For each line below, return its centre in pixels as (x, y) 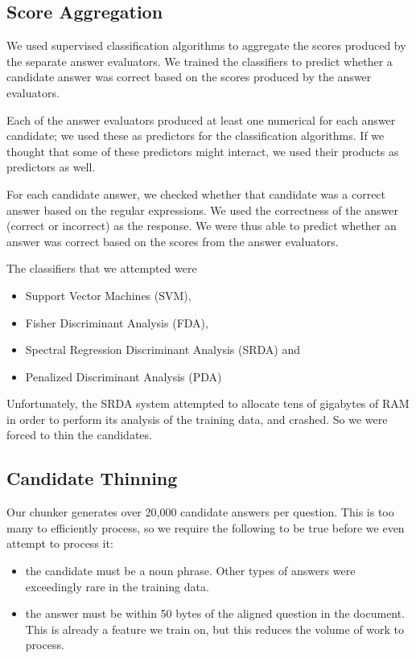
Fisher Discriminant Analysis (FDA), (117, 322)
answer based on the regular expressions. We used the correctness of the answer (203, 210)
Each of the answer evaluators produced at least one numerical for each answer (201, 119)
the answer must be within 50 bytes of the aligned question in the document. (215, 613)
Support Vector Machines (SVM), (108, 295)
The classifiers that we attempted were (102, 268)
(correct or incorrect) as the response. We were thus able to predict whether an (202, 226)
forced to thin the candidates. (79, 435)
